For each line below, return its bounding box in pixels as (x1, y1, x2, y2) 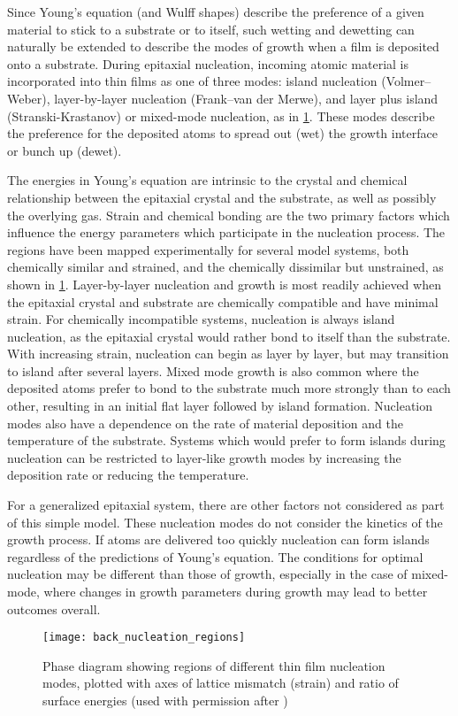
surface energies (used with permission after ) (42, 691, 288, 710)
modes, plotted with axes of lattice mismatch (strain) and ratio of (42, 674, 399, 692)
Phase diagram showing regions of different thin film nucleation (42, 656, 385, 674)
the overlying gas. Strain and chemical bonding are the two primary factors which (7, 205, 450, 224)
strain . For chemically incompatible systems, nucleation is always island (7, 310, 395, 328)
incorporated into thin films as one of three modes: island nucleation (7, 72, 378, 90)
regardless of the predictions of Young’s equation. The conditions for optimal (7, 547, 424, 566)
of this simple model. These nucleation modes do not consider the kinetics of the (7, 512, 443, 531)
